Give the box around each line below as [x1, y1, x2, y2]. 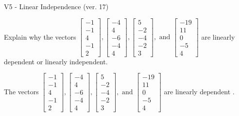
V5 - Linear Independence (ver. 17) [4, 1, 109, 11]
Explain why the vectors [4, 31, 76, 42]
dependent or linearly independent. [4, 56, 108, 66]
